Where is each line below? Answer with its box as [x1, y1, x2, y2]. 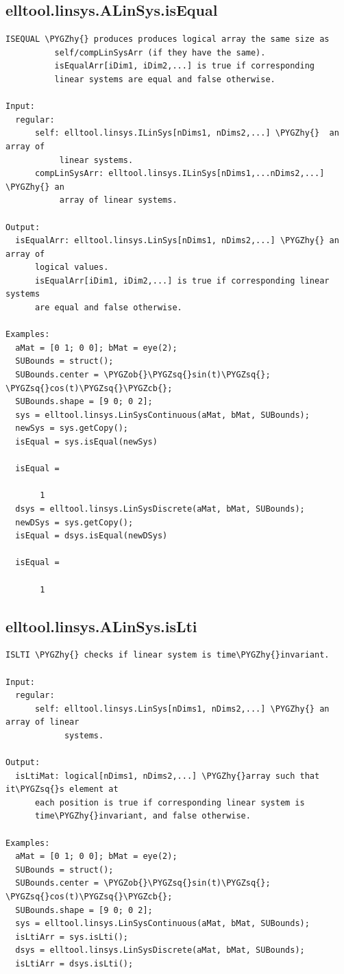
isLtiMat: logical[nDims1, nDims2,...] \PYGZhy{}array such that [15, 771, 320, 781]
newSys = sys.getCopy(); [15, 423, 128, 434]
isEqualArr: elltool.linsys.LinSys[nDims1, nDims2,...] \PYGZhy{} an [15, 236, 339, 246]
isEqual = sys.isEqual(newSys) [15, 437, 158, 447]
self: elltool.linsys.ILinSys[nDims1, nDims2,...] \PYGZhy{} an [34, 128, 339, 138]
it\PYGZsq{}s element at [5, 784, 119, 795]
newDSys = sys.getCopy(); [15, 517, 134, 527]
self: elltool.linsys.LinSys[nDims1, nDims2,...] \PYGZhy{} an [34, 703, 330, 714]
